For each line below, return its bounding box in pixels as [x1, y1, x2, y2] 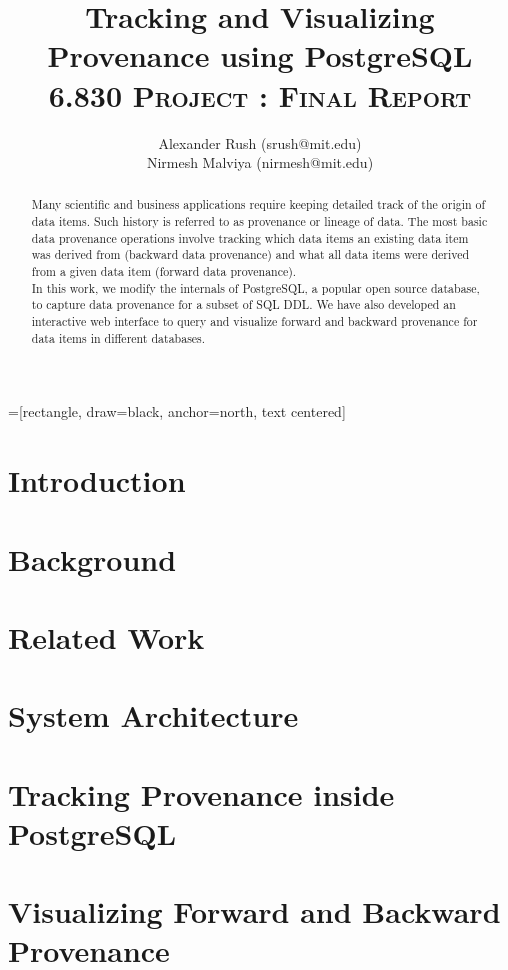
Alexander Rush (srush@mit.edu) [158, 132, 362, 153]
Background [8, 538, 177, 579]
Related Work [8, 616, 205, 657]
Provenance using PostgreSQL [47, 35, 473, 76]
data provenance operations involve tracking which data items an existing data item [31, 229, 469, 246]
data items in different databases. [31, 329, 206, 346]
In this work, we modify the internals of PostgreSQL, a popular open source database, [31, 279, 480, 296]
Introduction [8, 460, 186, 501]
